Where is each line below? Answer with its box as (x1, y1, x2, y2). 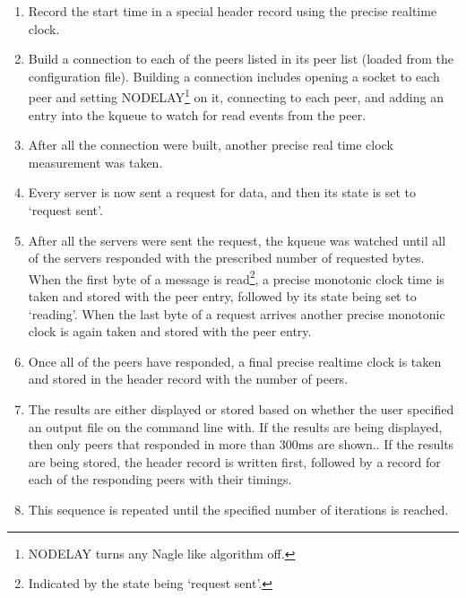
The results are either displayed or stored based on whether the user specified (28, 400, 454, 418)
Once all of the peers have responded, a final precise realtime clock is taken (28, 351, 442, 370)
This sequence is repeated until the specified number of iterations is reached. (28, 499, 449, 518)
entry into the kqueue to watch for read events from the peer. (28, 105, 367, 124)
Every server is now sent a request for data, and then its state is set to (28, 183, 417, 202)
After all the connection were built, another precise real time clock (28, 135, 393, 154)
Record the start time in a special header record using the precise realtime (28, 2, 437, 20)
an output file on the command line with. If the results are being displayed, (28, 417, 443, 436)
